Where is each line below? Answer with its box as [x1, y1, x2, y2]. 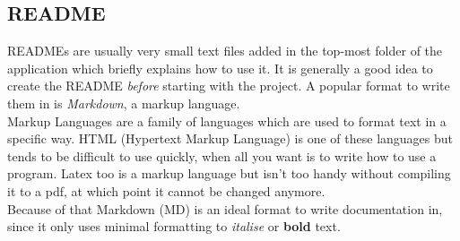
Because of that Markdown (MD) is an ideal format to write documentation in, [7, 199, 443, 218]
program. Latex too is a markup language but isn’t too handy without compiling [7, 164, 451, 183]
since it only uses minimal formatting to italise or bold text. [7, 217, 341, 236]
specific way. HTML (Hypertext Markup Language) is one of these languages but [7, 129, 453, 148]
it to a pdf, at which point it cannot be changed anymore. [7, 181, 325, 200]
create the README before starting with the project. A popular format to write [7, 76, 450, 95]
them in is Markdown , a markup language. [7, 93, 240, 112]
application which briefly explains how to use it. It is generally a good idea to [7, 58, 433, 77]
